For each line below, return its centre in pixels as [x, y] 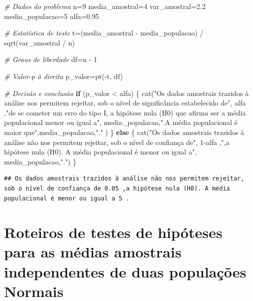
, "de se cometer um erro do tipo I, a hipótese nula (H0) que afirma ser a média [125, 112]
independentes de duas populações [125, 271]
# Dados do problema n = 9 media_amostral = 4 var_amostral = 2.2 [105, 6]
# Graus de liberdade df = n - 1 [51, 59]
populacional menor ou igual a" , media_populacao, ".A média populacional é [121, 122]
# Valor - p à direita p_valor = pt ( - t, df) [64, 76]
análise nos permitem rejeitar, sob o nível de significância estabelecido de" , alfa [125, 103]
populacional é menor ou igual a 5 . [67, 198]
